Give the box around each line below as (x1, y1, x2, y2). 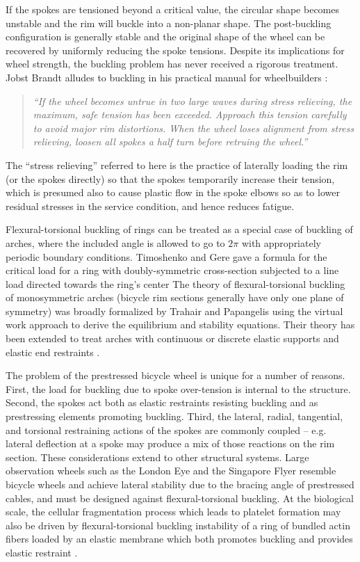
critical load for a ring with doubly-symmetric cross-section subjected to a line (6, 263, 339, 278)
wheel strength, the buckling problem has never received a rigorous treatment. (6, 56, 338, 71)
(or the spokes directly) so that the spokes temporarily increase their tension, (6, 171, 335, 186)
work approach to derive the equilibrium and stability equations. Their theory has (6, 317, 355, 332)
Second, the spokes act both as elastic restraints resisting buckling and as (6, 395, 318, 410)
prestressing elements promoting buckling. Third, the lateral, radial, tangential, (6, 409, 343, 424)
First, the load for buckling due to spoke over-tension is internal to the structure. (6, 381, 351, 396)
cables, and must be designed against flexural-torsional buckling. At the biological (6, 490, 354, 505)
